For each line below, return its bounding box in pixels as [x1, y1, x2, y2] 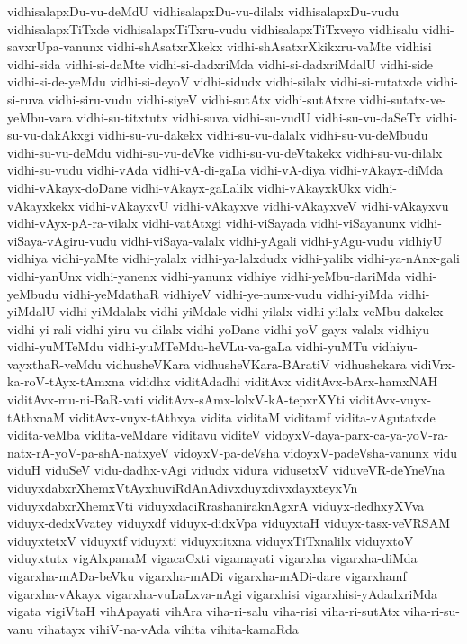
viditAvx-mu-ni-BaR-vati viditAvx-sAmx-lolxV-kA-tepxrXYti [7, 390, 346, 409]
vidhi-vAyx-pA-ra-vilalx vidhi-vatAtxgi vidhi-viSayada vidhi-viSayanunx [7, 213, 406, 232]
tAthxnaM [7, 407, 65, 426]
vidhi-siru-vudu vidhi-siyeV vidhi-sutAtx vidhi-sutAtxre [48, 89, 355, 108]
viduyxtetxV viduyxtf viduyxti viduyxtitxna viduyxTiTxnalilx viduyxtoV [7, 531, 414, 549]
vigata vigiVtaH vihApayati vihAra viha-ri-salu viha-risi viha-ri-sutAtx [7, 602, 400, 621]
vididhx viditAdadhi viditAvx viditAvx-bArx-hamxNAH [129, 372, 438, 391]
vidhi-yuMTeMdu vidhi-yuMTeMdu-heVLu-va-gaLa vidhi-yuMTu [7, 337, 368, 356]
